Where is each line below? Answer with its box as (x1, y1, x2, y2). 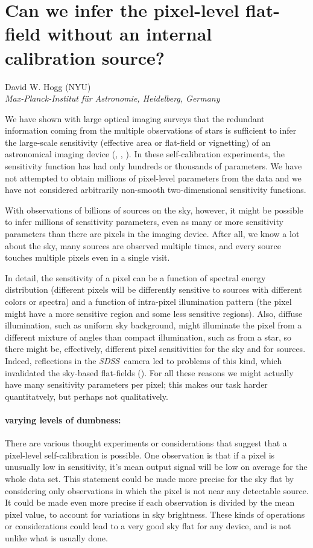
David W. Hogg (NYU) (5, 80, 91, 93)
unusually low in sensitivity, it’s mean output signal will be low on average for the (5, 460, 308, 473)
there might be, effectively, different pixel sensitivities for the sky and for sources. (5, 342, 306, 355)
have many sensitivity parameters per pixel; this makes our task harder (5, 378, 268, 391)
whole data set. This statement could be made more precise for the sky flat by (5, 472, 294, 484)
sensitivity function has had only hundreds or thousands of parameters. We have (5, 160, 302, 172)
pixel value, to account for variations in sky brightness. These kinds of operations (5, 507, 305, 520)
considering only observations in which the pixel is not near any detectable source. (5, 484, 309, 497)
